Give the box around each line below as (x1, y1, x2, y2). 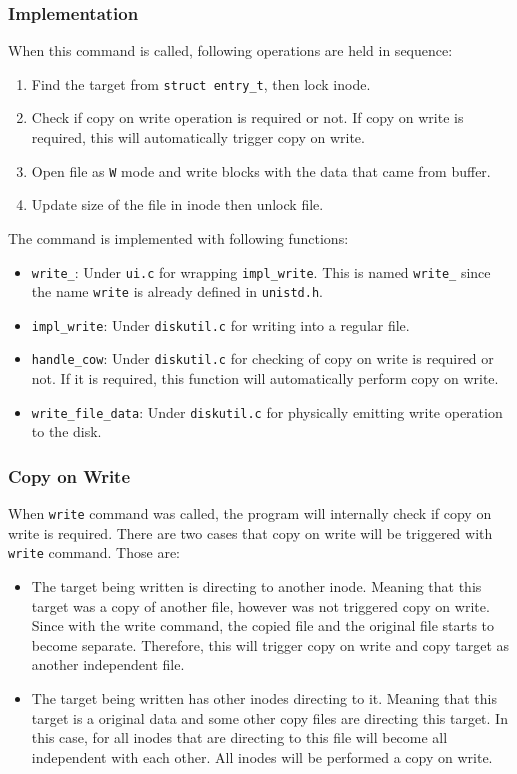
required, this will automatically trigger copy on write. (31, 127, 365, 148)
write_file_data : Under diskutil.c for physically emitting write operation (31, 401, 503, 422)
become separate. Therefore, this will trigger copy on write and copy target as (31, 634, 510, 655)
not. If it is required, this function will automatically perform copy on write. (31, 368, 499, 389)
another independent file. (31, 654, 185, 675)
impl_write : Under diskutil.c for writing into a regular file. (31, 314, 410, 335)
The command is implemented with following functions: (8, 227, 349, 248)
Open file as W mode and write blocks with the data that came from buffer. (31, 160, 491, 181)
